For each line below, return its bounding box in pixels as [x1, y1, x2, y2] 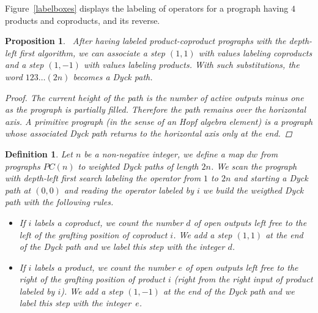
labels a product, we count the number [34, 260, 176, 273]
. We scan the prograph [210, 159, 297, 172]
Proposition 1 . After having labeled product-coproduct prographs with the [5, 34, 286, 47]
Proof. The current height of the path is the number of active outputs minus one [5, 91, 304, 104]
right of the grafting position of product [19, 273, 165, 285]
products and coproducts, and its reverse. [5, 13, 160, 26]
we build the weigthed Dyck [202, 183, 304, 196]
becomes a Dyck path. [73, 70, 153, 83]
